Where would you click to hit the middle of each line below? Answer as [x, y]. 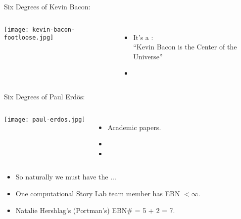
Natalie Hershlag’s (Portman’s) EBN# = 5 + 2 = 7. [95, 210]
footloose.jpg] [29, 38]
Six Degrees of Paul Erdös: [45, 96]
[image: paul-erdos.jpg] [45, 119]
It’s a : [143, 37]
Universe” [148, 56]
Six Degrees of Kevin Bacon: [47, 6]
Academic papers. [134, 127]
